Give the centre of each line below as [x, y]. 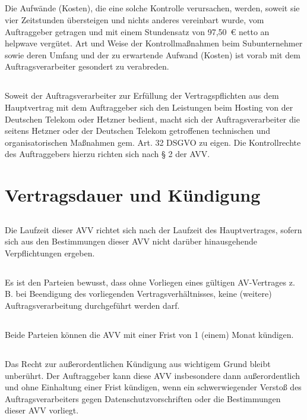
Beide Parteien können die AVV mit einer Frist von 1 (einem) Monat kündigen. [149, 335]
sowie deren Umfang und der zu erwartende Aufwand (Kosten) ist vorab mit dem [153, 54]
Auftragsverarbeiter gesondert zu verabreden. [87, 66]
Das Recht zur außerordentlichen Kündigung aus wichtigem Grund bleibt [138, 363]
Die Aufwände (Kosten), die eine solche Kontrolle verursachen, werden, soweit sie [152, 8]
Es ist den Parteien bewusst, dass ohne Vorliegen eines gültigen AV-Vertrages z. [150, 282]
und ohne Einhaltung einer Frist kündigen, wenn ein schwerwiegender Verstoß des [153, 387]
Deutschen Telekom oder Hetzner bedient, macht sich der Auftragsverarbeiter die [152, 119]
